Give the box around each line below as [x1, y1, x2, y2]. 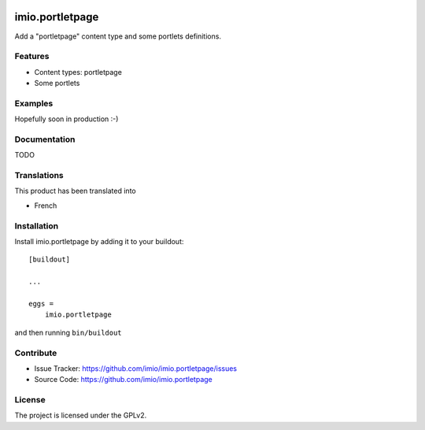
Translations [14, 170, 65, 181]
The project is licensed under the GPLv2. [14, 410, 147, 421]
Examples [14, 98, 54, 109]
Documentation [14, 134, 76, 145]
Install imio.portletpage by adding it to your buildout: [14, 237, 184, 246]
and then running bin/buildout [14, 328, 122, 337]
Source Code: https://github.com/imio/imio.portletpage [34, 375, 213, 384]
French [34, 201, 57, 210]
